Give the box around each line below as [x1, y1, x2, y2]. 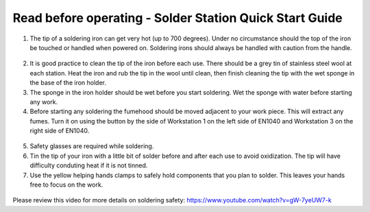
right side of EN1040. [29, 127, 90, 135]
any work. [29, 97, 58, 106]
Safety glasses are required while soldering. [29, 142, 154, 150]
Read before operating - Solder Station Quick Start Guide [12, 10, 343, 25]
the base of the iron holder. [29, 79, 106, 87]
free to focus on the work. [29, 180, 103, 189]
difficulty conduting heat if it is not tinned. [29, 161, 148, 169]
